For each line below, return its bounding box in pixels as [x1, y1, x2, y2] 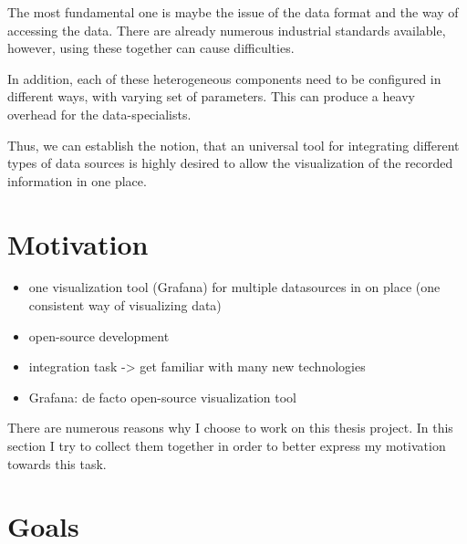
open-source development [28, 326, 170, 345]
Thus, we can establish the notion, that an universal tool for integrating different [7, 135, 460, 154]
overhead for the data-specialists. [7, 104, 192, 123]
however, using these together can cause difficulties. [7, 38, 295, 58]
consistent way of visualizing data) [28, 296, 222, 315]
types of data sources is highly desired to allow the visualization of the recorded [7, 153, 453, 173]
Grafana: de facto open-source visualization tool [28, 387, 296, 406]
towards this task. [7, 454, 107, 473]
